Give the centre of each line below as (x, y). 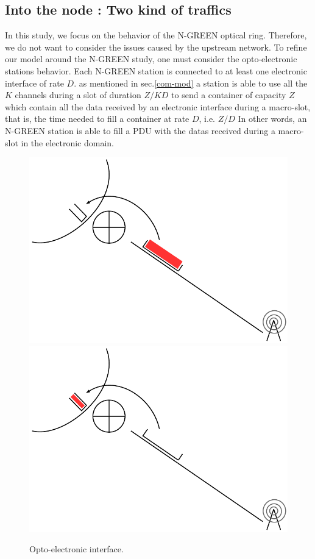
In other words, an (272, 119)
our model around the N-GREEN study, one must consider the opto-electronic (151, 59)
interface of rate (34, 83)
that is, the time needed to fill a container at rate (97, 119)
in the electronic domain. (68, 142)
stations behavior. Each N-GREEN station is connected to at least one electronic (156, 70)
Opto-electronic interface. (76, 549)
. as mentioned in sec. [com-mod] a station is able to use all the (191, 83)
